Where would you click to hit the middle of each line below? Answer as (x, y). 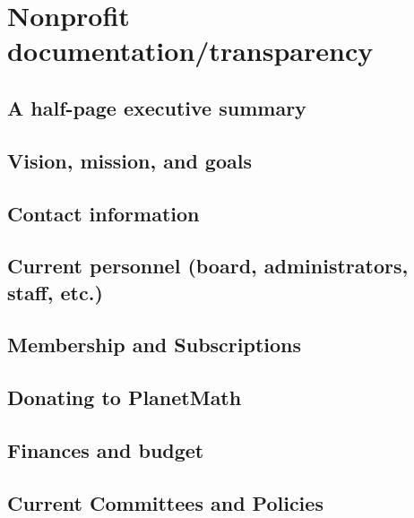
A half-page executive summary (157, 107)
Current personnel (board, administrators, (208, 266)
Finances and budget (106, 450)
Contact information (103, 213)
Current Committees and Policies (165, 502)
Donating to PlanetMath (125, 397)
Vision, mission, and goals (129, 160)
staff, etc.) (55, 292)
